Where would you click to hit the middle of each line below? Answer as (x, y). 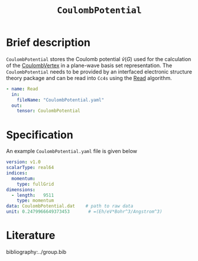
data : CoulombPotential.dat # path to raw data (70, 206)
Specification (40, 135)
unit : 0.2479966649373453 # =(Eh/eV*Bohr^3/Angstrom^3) (84, 212)
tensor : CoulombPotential (49, 111)
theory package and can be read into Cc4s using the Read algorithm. (89, 78)
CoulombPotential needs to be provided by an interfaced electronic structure (99, 71)
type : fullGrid (35, 184)
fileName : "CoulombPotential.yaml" (61, 100)
